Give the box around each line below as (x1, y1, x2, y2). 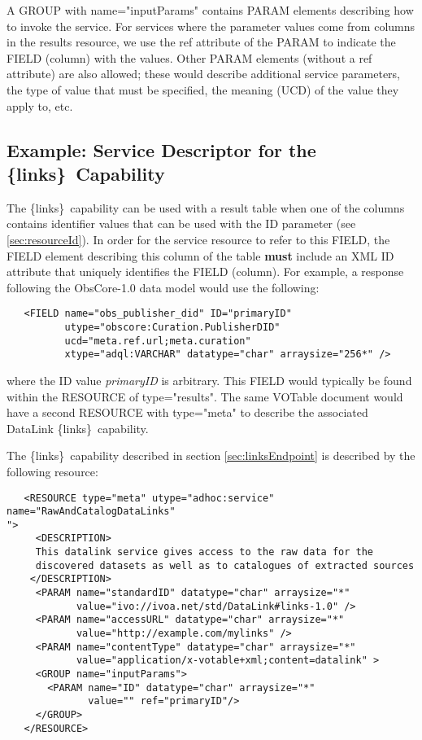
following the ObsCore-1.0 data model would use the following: (7, 278, 320, 296)
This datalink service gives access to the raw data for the (35, 546, 374, 558)
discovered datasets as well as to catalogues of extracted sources (35, 559, 415, 571)
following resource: (7, 462, 98, 479)
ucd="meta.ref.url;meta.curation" (64, 335, 251, 347)
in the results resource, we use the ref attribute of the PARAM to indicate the (7, 33, 396, 50)
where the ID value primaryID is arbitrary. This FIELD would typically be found (7, 371, 412, 388)
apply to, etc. (7, 97, 73, 114)
